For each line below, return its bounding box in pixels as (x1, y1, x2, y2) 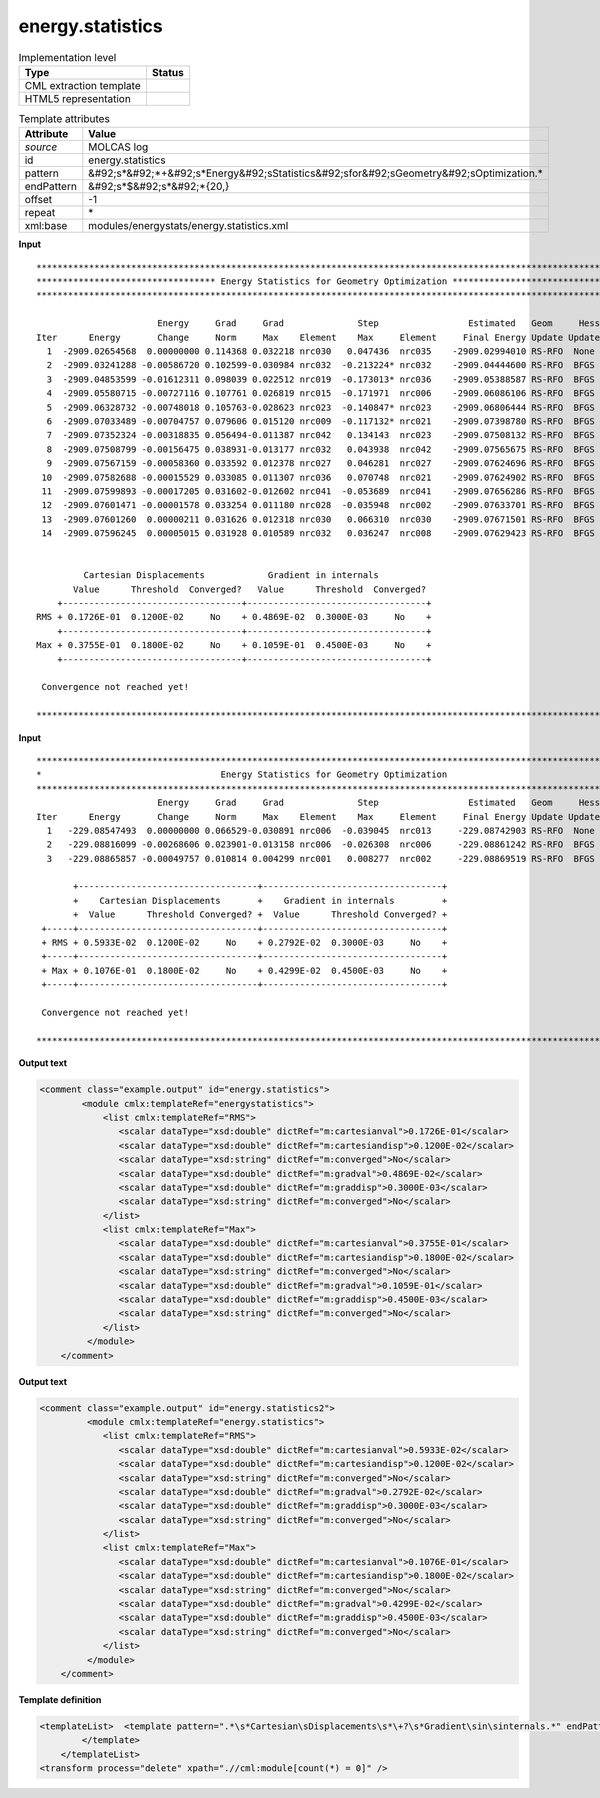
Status (151, 65, 184, 79)
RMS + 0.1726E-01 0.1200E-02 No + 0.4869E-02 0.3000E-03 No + (36, 611, 432, 623)
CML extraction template (24, 78, 141, 92)
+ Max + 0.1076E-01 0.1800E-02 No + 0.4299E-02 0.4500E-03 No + (41, 965, 448, 976)
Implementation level (18, 50, 117, 64)
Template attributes (18, 112, 110, 126)
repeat (24, 206, 56, 220)
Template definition (18, 1693, 102, 1705)
